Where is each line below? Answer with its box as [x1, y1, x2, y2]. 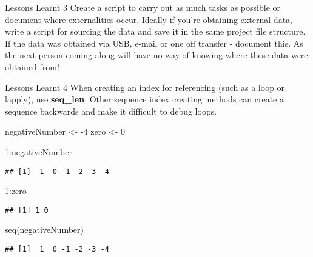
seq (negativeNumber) [5, 223, 84, 236]
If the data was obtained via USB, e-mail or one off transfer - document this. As [5, 36, 303, 49]
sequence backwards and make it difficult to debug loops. [5, 104, 217, 117]
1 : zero [5, 184, 27, 197]
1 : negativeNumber [5, 145, 72, 158]
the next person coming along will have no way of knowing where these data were [5, 48, 308, 61]
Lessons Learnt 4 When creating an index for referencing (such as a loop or [5, 81, 285, 93]
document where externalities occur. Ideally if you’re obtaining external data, [5, 13, 292, 25]
